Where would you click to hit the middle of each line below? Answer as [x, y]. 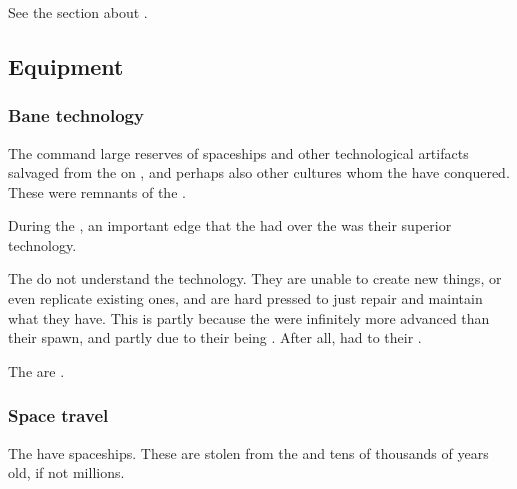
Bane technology [76, 115]
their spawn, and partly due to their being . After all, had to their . [215, 337]
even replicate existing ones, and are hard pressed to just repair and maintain [245, 298]
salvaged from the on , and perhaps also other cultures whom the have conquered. [259, 172]
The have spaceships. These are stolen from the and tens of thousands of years [248, 452]
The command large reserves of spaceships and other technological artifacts [238, 152]
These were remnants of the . [97, 191]
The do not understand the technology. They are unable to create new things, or [255, 278]
